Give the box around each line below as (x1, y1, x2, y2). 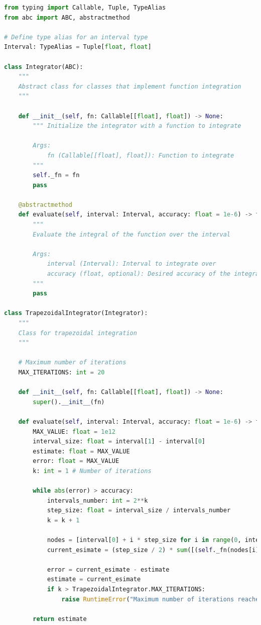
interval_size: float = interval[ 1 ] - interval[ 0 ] (33, 438, 205, 445)
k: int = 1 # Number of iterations (33, 467, 152, 475)
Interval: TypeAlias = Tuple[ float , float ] (4, 43, 152, 51)
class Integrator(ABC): (4, 63, 83, 70)
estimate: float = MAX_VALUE (33, 447, 130, 455)
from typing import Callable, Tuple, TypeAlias (4, 4, 166, 11)
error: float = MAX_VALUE (33, 457, 119, 465)
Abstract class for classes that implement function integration (18, 83, 241, 90)
